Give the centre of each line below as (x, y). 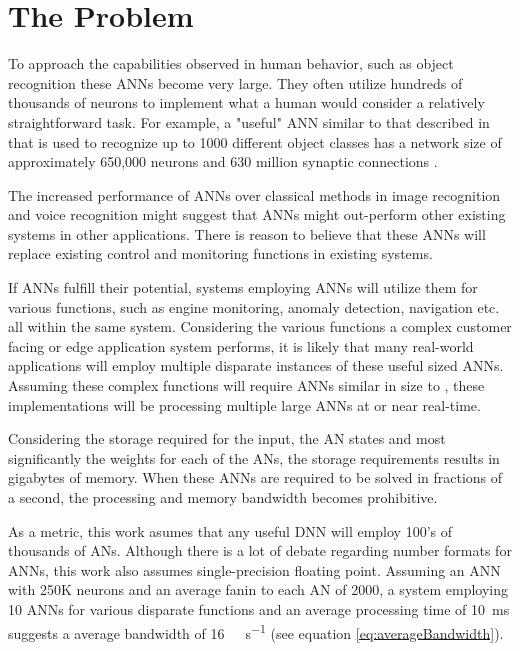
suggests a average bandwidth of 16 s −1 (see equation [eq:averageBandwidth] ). (256, 631)
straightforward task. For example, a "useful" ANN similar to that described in (249, 121)
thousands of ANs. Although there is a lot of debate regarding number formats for (260, 550)
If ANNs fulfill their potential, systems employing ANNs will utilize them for (243, 287)
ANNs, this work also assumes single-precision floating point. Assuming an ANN (254, 569)
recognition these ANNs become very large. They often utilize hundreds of (235, 82)
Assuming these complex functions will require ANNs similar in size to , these (246, 385)
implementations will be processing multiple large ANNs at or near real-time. (244, 404)
